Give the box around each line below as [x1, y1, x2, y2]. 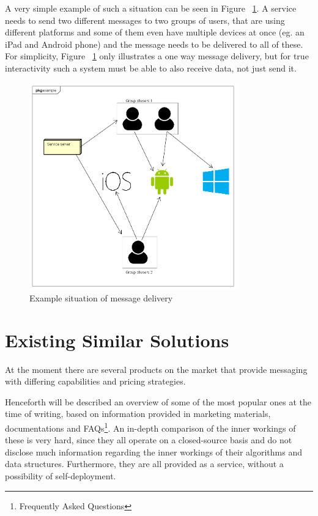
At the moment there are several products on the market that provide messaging [5, 363, 308, 375]
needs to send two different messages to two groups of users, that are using [5, 13, 285, 26]
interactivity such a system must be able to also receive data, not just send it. [5, 61, 297, 74]
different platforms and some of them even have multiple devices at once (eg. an [5, 26, 305, 39]
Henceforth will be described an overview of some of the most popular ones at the [5, 395, 311, 408]
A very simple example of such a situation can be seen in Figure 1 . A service [5, 2, 297, 14]
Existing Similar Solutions [5, 327, 229, 352]
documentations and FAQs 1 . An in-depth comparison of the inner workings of [5, 419, 296, 434]
